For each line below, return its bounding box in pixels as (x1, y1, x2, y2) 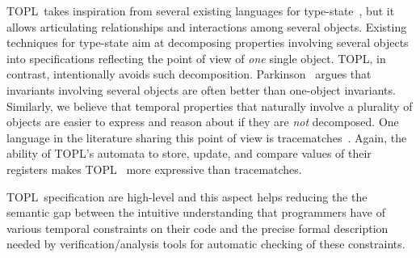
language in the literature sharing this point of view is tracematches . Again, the (6, 129, 407, 146)
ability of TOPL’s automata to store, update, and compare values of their (6, 145, 372, 162)
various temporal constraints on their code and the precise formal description (6, 219, 388, 236)
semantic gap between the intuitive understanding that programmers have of (6, 204, 385, 221)
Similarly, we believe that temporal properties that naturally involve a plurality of (6, 97, 413, 114)
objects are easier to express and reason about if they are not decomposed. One (6, 113, 399, 130)
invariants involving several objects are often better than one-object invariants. (6, 81, 396, 98)
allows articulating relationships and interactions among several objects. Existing (6, 18, 407, 35)
